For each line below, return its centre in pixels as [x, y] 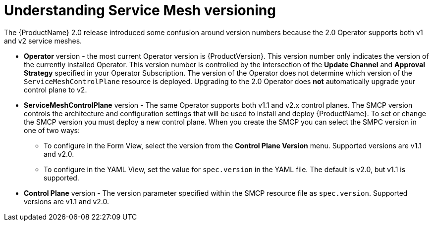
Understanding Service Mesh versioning [140, 10]
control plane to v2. [55, 90]
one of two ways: [52, 130]
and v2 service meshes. [43, 41]
